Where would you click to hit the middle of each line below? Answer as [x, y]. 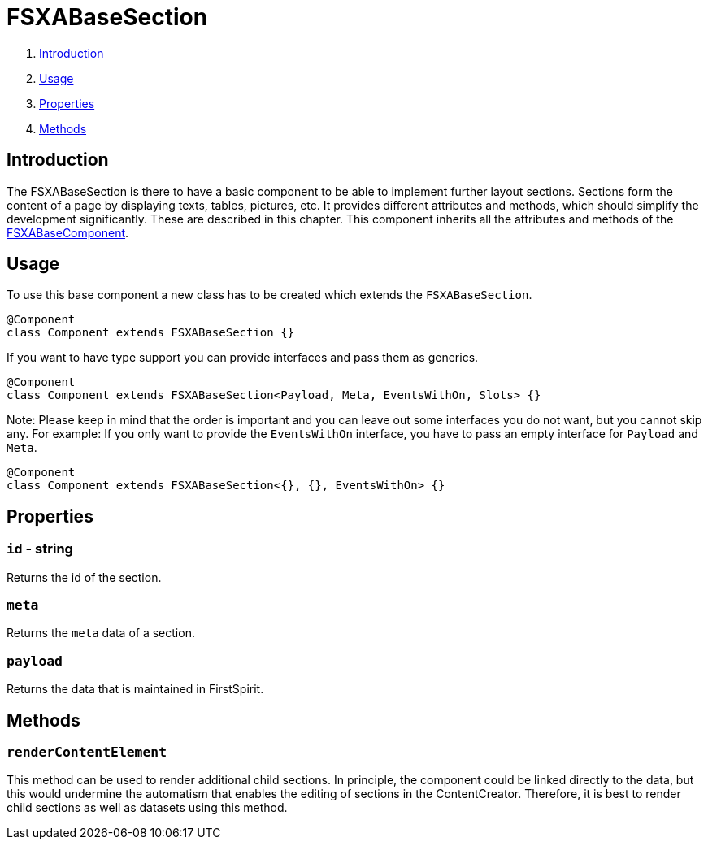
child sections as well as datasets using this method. [147, 808]
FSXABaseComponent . [68, 232]
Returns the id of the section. [84, 577]
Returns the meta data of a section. [101, 633]
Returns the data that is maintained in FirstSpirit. [135, 689]
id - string [40, 549]
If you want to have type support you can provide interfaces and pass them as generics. [243, 358]
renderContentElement [87, 752]
